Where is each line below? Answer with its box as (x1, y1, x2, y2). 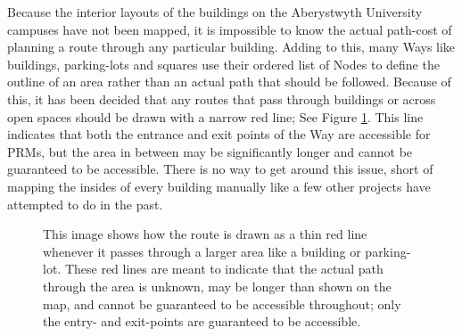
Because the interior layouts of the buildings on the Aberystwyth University (7, 3, 423, 20)
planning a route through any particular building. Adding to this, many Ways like (7, 37, 456, 56)
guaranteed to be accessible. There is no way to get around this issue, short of (7, 160, 433, 178)
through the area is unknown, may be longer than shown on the (43, 276, 392, 295)
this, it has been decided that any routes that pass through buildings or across (7, 89, 436, 108)
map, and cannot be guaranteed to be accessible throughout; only (43, 294, 401, 313)
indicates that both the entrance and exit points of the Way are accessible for (7, 125, 431, 143)
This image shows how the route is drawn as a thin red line (43, 225, 367, 243)
